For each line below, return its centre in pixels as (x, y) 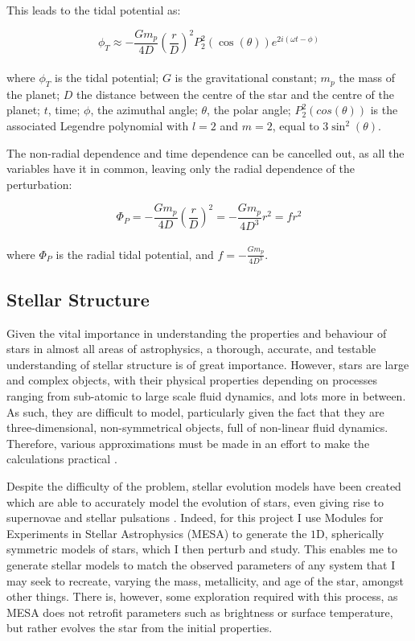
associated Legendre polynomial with (98, 126)
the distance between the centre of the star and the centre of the (235, 94)
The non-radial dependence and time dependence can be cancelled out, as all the (205, 152)
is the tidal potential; (107, 78)
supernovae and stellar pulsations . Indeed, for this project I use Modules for (195, 518)
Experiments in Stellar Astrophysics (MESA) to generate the (157, 533)
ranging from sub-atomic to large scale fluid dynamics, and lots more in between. (206, 396)
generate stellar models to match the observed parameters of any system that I (201, 564)
